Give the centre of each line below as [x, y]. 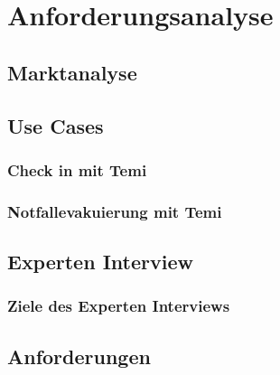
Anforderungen [79, 356]
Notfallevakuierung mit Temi [115, 211]
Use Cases [56, 125]
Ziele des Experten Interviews [119, 306]
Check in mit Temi [77, 169]
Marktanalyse [72, 72]
